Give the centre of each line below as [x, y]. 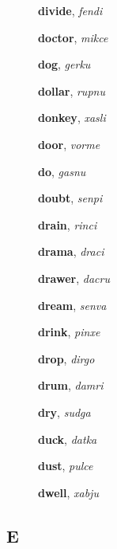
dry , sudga [64, 412]
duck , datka [68, 439]
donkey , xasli [72, 118]
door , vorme [69, 144]
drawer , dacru [74, 278]
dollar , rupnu [72, 90]
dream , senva [72, 305]
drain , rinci [68, 224]
